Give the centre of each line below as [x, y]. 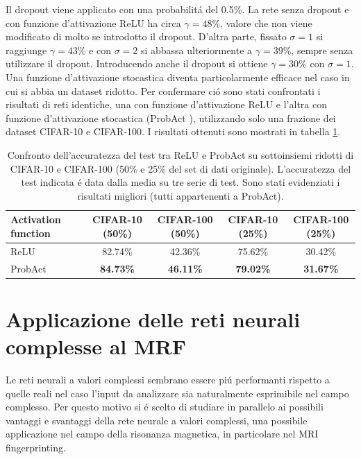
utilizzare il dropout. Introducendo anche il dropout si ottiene [137, 63]
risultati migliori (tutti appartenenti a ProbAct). [180, 195]
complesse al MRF [96, 346]
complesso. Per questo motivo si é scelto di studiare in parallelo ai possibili [165, 407]
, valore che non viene [266, 23]
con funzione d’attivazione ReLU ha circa [93, 23]
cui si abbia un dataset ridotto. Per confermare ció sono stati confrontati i [163, 90]
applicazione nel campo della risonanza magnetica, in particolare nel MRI [162, 434]
